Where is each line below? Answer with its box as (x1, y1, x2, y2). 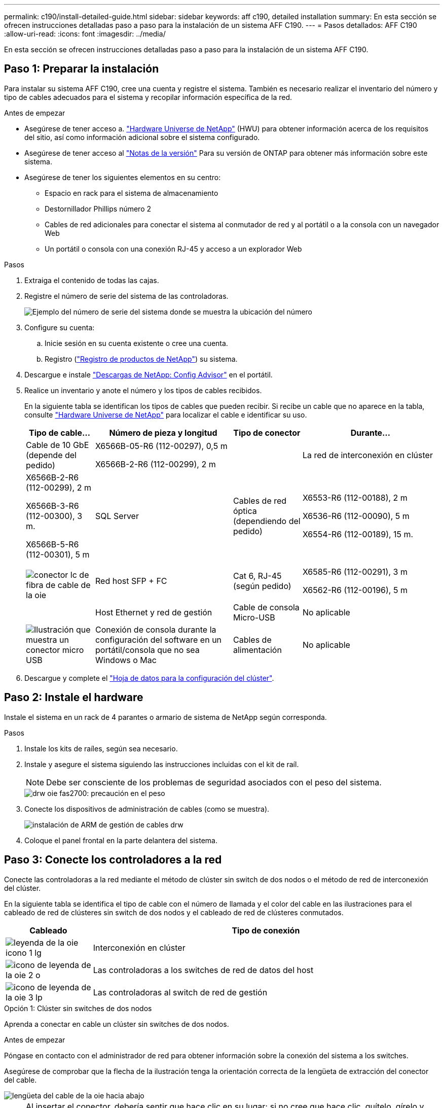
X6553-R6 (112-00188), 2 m (302, 492, 408, 503)
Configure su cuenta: (24, 323, 95, 332)
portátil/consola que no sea (95, 644, 200, 655)
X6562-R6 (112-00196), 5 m (302, 584, 408, 595)
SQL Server (95, 510, 139, 521)
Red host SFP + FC (95, 575, 167, 586)
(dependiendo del (233, 515, 301, 526)
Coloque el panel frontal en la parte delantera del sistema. (24, 836, 217, 845)
